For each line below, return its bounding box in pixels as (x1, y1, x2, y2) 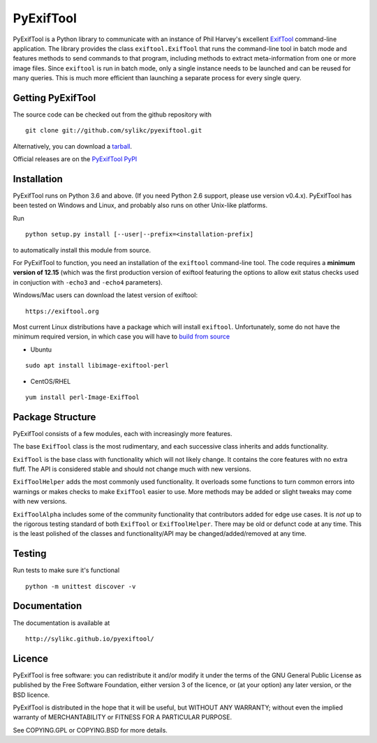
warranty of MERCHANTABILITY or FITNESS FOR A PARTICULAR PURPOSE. (13, 713, 232, 721)
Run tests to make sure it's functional (13, 566, 120, 575)
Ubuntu (30, 345, 52, 354)
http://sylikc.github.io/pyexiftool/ (25, 635, 155, 643)
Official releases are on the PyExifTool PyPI (13, 155, 138, 163)
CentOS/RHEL (30, 377, 71, 385)
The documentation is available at (13, 618, 110, 627)
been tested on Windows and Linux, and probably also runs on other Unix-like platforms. (13, 201, 268, 209)
